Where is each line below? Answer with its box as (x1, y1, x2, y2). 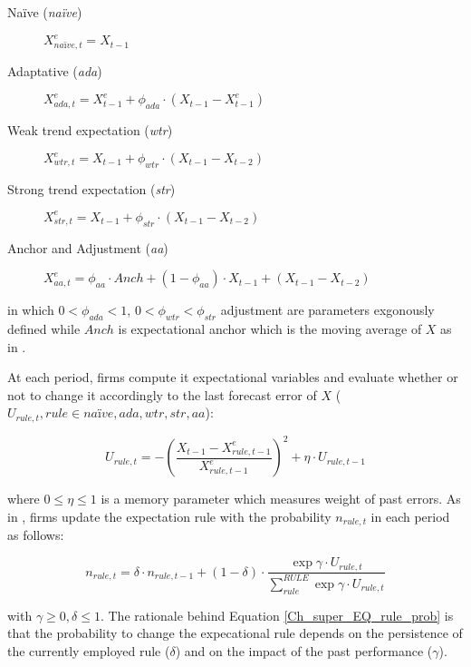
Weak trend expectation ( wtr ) (7, 120, 173, 139)
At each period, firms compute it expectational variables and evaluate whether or (7, 368, 458, 387)
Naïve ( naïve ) (7, 3, 82, 21)
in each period (370, 507, 450, 526)
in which (7, 300, 54, 319)
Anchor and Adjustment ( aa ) (7, 238, 168, 257)
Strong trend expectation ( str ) (7, 179, 176, 198)
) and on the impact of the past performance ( (175, 641, 433, 660)
